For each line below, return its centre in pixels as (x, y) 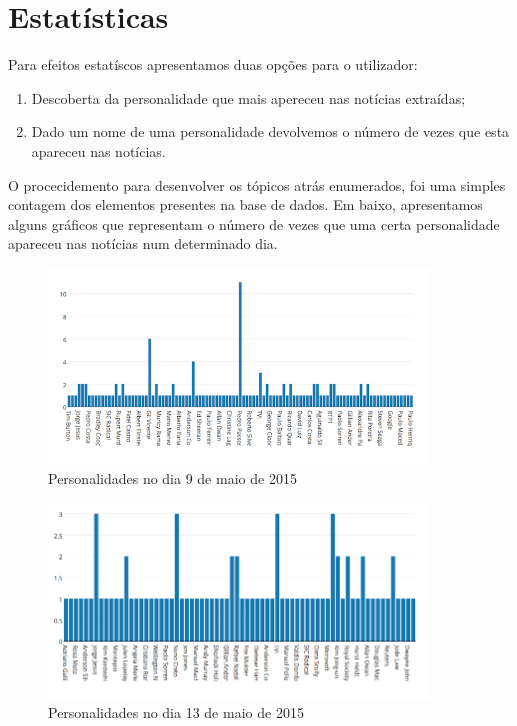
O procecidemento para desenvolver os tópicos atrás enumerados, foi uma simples (257, 184)
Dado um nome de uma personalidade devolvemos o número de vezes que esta (270, 131)
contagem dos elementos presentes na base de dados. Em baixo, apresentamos (245, 204)
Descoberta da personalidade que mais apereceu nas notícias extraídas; (248, 97)
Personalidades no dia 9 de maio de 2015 (172, 478)
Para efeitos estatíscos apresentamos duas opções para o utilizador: (213, 64)
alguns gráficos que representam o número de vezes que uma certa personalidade (254, 223)
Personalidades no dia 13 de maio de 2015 (176, 712)
